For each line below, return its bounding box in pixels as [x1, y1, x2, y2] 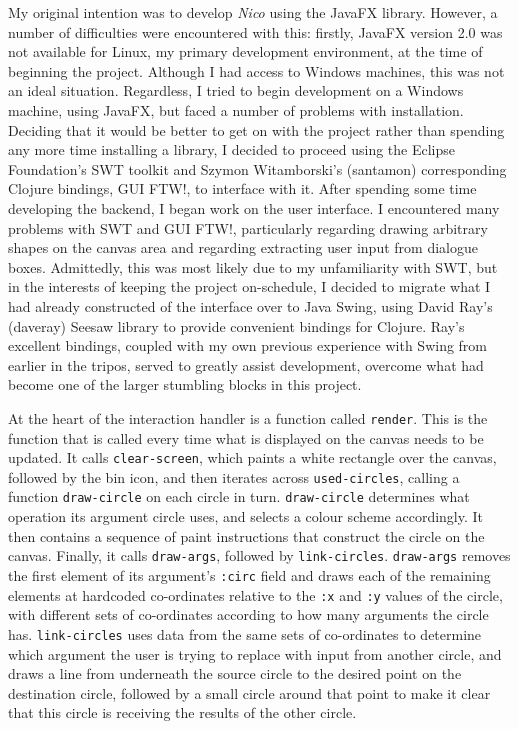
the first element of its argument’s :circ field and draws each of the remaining [8, 564, 491, 585]
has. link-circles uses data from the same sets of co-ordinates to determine [8, 623, 482, 644]
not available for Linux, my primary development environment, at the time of [8, 41, 483, 62]
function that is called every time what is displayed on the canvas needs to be [8, 427, 484, 448]
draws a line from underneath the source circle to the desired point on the [8, 663, 462, 684]
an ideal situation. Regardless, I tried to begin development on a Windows [8, 80, 464, 101]
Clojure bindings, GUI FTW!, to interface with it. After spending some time [8, 178, 477, 199]
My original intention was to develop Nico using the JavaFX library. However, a [8, 2, 498, 22]
